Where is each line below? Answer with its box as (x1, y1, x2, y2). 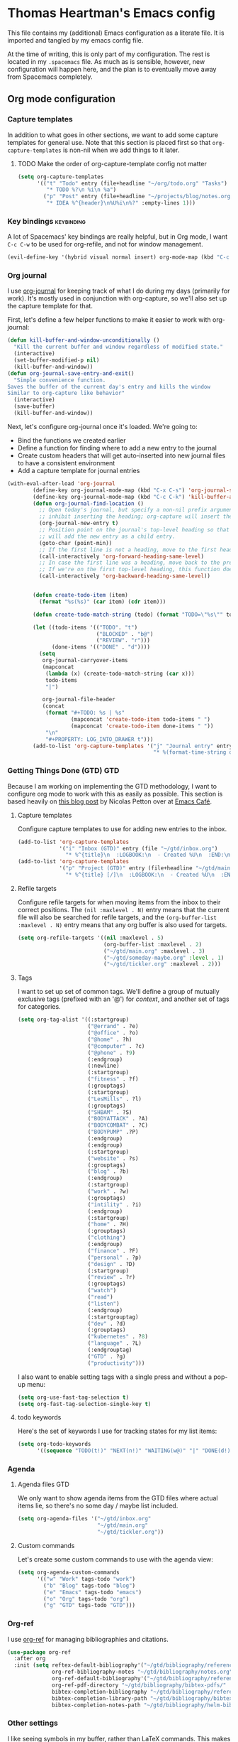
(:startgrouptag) (87, 1313, 139, 1321)
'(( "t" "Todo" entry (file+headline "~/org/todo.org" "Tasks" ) (36, 180, 228, 187)
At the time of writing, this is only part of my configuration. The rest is (7, 50, 210, 58)
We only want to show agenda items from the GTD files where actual (17, 1494, 218, 1503)
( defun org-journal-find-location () (33, 499, 144, 507)
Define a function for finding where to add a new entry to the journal (17, 443, 217, 452)
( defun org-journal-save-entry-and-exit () (7, 369, 135, 377)
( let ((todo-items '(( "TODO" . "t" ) (33, 624, 138, 631)
